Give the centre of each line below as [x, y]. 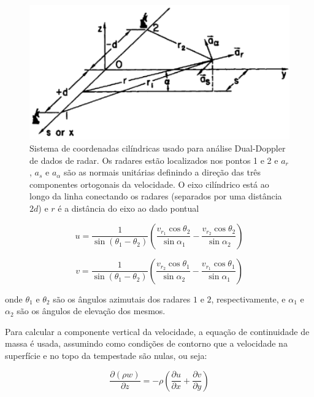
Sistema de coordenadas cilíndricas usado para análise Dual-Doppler [158, 148]
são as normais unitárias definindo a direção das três [163, 172]
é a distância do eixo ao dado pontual [128, 208]
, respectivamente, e [248, 299]
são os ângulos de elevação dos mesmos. [91, 311]
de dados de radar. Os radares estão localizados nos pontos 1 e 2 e [154, 160]
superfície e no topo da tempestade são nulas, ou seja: [106, 355]
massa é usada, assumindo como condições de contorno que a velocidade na [146, 343]
